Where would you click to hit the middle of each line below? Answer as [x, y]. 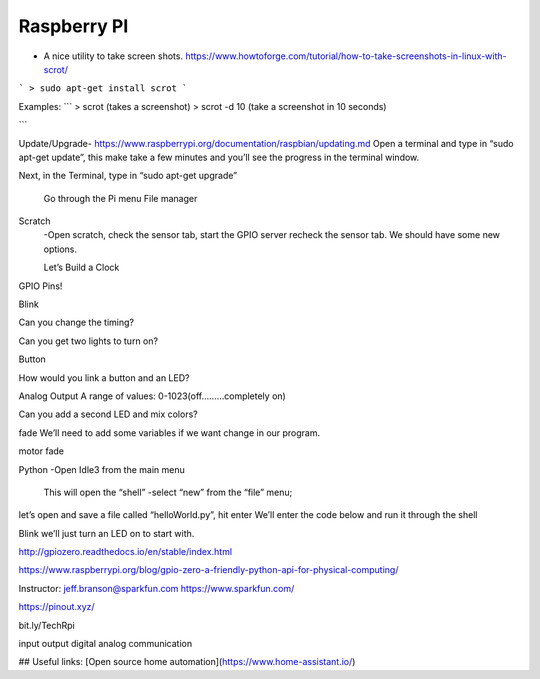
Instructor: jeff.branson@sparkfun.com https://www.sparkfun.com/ [156, 588]
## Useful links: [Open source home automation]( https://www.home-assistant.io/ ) [187, 662]
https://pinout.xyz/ [56, 607]
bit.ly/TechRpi [46, 625]
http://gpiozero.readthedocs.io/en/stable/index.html [125, 552]
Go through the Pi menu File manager [120, 198]
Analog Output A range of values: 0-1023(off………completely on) [152, 396]
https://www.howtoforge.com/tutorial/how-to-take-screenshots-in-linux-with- [346, 56]
